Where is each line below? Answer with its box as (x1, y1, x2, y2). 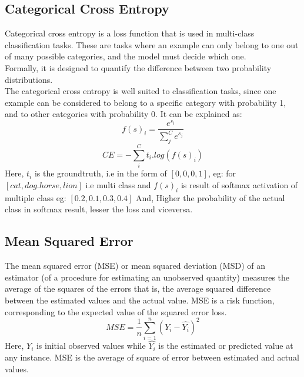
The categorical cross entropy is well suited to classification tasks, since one (5, 85, 276, 97)
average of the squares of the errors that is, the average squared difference (5, 282, 271, 295)
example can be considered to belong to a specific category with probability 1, (5, 96, 286, 108)
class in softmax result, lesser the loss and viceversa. (5, 203, 193, 215)
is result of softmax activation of (181, 178, 298, 191)
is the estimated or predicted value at (158, 339, 293, 352)
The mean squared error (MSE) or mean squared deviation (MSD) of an (5, 259, 265, 272)
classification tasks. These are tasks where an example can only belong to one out (5, 38, 299, 51)
